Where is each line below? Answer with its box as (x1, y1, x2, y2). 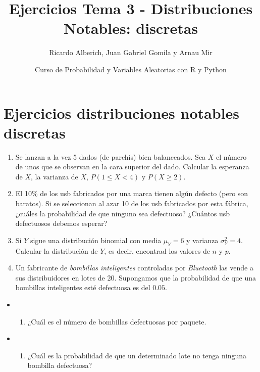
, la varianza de (31, 171, 78, 181)
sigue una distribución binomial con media (30, 235, 162, 245)
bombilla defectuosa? (27, 360, 92, 370)
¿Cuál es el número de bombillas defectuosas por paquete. (27, 316, 206, 327)
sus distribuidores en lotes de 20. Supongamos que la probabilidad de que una (15, 272, 256, 283)
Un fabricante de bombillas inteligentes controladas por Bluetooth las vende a (15, 262, 253, 273)
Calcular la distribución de (15, 245, 98, 256)
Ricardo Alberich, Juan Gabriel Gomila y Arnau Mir (49, 47, 213, 58)
